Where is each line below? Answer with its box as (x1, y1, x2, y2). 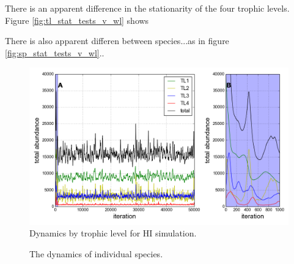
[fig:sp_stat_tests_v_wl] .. (5, 46, 105, 59)
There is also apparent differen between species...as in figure (5, 34, 229, 47)
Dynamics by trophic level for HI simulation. (29, 227, 197, 239)
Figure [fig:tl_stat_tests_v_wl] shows (5, 13, 149, 26)
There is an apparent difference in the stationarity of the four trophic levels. (5, 2, 290, 14)
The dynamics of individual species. (29, 247, 163, 260)
